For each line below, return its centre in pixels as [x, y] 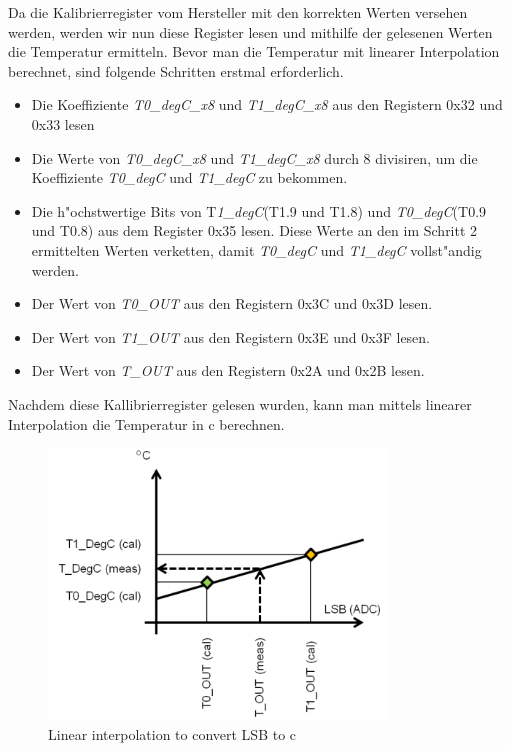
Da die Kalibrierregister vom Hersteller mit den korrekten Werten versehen [238, 12]
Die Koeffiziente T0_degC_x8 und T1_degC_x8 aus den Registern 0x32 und [267, 104]
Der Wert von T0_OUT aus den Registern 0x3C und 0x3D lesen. [232, 303]
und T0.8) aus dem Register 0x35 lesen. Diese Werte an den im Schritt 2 [254, 230]
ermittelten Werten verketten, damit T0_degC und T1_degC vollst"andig [256, 249]
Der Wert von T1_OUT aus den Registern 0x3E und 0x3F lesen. [231, 336]
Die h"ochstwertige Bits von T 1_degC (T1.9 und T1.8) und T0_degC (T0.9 [259, 210]
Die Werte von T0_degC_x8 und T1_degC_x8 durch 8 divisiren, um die [254, 157]
